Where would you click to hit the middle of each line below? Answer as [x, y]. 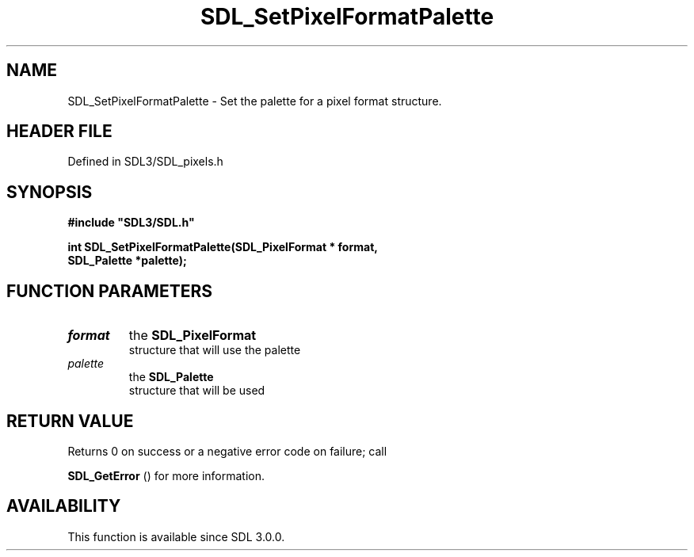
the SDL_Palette [171, 377]
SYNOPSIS [50, 192]
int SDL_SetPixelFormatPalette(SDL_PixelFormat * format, [223, 247]
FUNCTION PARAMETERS [109, 291]
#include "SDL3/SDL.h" [131, 223]
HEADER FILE [59, 132]
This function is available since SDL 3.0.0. [176, 536]
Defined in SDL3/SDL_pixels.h [145, 162]
